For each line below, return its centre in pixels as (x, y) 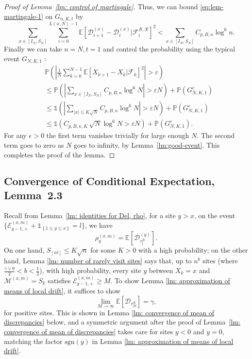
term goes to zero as (34, 145)
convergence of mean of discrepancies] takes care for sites (89, 332)
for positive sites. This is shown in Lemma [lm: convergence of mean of (109, 312)
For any (15, 135)
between (161, 270)
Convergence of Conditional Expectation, (109, 180)
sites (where (220, 261)
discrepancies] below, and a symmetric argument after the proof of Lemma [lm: (122, 322)
